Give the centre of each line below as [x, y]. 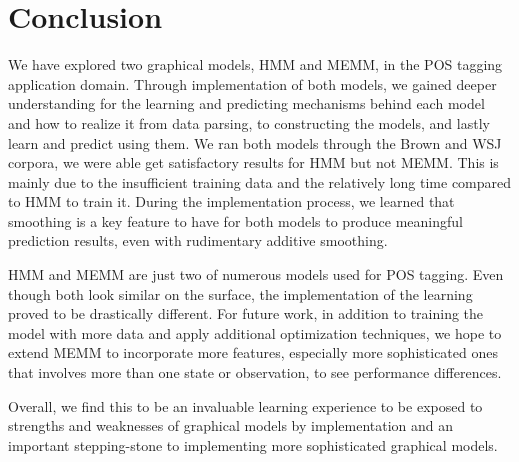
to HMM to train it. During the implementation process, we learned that [231, 201]
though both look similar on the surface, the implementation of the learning [240, 293]
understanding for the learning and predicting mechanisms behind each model [246, 103]
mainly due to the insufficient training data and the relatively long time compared [260, 181]
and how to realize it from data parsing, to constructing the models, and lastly [249, 122]
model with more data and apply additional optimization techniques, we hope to [255, 332]
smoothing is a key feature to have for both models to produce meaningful [235, 220]
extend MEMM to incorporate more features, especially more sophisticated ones [253, 352]
